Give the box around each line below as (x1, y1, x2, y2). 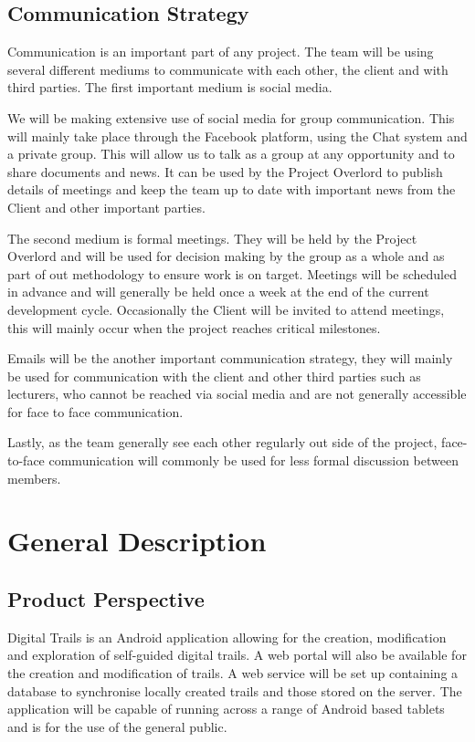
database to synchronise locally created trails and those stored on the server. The (7, 681, 462, 700)
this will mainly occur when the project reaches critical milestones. (7, 318, 381, 337)
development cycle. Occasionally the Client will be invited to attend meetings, (7, 299, 445, 319)
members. (7, 468, 61, 487)
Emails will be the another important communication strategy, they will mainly (7, 349, 453, 368)
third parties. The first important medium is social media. (7, 78, 332, 97)
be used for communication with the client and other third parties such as (7, 366, 421, 385)
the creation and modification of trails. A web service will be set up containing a (7, 664, 459, 683)
